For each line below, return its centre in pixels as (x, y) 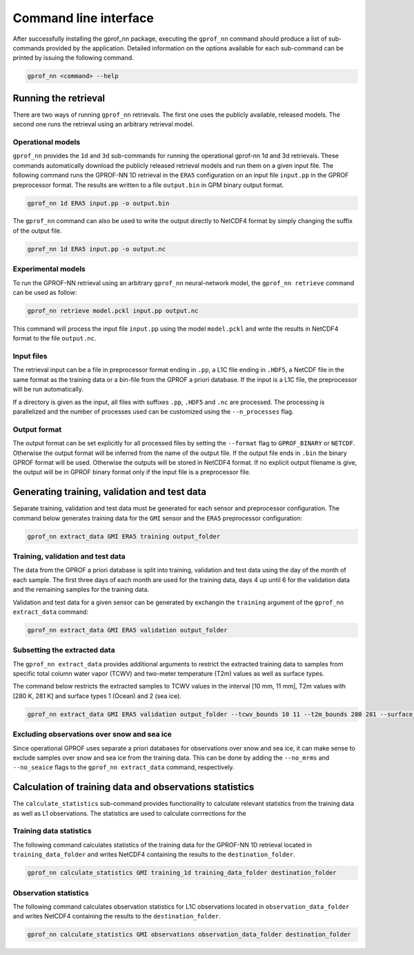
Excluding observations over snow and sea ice (92, 734)
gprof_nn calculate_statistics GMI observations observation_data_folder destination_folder (189, 935)
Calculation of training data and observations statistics (134, 787)
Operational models (47, 142)
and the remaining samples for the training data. (81, 590)
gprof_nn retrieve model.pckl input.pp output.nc (113, 310)
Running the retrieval (59, 98)
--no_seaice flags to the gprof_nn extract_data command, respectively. (124, 767)
